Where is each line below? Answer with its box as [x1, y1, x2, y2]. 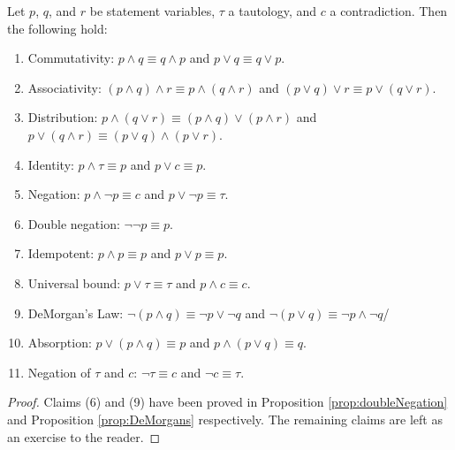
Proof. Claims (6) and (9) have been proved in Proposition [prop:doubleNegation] [7, 393, 448, 411]
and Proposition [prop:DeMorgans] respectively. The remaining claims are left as [7, 409, 443, 428]
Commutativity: [27, 49, 115, 67]
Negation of [27, 362, 91, 381]
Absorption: [27, 333, 92, 352]
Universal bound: [27, 273, 121, 292]
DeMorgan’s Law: [27, 303, 124, 322]
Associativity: [27, 78, 102, 96]
